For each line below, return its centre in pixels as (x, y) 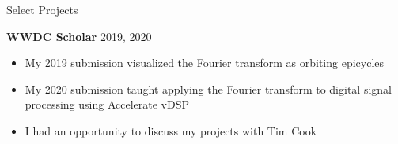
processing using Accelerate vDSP (107, 104)
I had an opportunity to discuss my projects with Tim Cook (171, 130)
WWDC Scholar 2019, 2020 (79, 36)
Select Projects (42, 9)
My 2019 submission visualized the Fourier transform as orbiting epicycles (205, 63)
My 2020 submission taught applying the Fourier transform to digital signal (208, 89)
